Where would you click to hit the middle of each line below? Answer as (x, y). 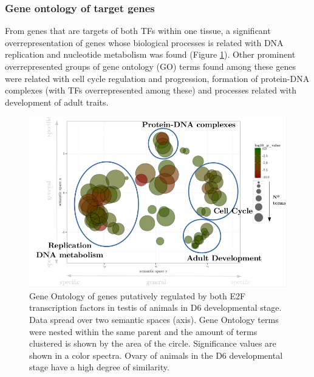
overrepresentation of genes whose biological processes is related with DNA (144, 42)
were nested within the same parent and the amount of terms (143, 331)
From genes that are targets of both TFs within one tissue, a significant (138, 31)
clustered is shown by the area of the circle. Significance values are (153, 343)
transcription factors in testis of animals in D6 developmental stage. (155, 307)
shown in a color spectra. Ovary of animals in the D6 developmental (156, 355)
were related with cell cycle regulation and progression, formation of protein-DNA (157, 78)
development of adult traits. (57, 102)
